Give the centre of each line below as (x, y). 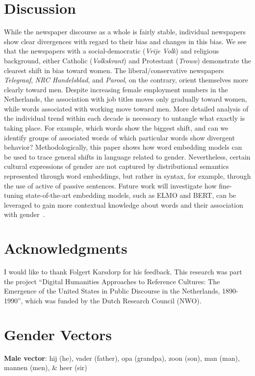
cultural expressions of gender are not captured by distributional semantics (116, 166)
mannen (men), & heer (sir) (46, 367)
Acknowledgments (66, 248)
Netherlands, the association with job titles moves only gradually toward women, (126, 99)
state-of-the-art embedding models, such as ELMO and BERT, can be (131, 195)
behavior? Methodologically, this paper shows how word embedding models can (123, 147)
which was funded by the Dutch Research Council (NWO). (113, 300)
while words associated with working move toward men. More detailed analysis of (126, 108)
